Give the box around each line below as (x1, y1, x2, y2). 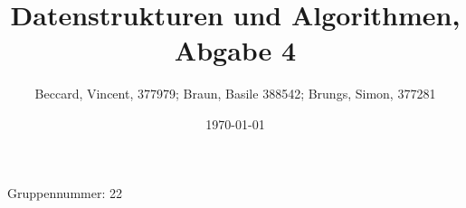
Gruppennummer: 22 (7, 183, 122, 202)
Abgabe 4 (174, 32, 297, 69)
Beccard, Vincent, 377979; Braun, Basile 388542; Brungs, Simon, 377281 (34, 84, 436, 103)
